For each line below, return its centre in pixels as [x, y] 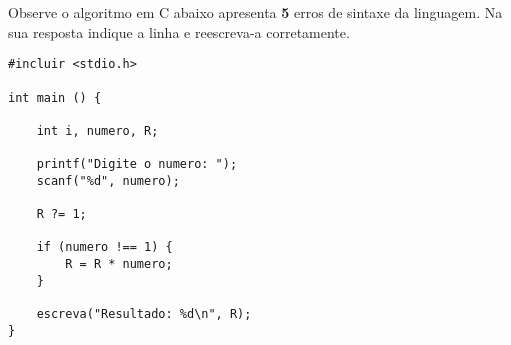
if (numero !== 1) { [104, 247]
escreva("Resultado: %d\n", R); [144, 314]
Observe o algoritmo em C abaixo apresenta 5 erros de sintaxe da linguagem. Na [255, 12]
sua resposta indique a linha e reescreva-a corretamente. [179, 31]
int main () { [55, 97]
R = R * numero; [119, 264]
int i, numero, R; [97, 130]
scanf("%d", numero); [108, 180]
